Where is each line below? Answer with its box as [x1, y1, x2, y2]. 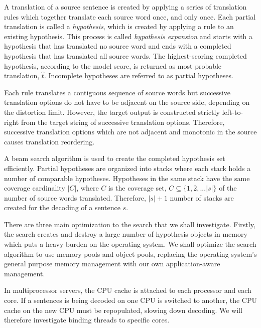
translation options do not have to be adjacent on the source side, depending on [4, 97, 250, 107]
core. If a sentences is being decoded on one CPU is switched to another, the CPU [4, 295, 257, 305]
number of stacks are [170, 192, 234, 203]
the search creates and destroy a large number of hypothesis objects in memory [4, 229, 247, 239]
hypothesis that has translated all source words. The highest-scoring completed [4, 50, 247, 61]
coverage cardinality [4, 183, 65, 193]
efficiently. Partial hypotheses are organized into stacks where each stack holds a [4, 162, 251, 173]
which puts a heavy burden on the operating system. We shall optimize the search [4, 239, 256, 249]
